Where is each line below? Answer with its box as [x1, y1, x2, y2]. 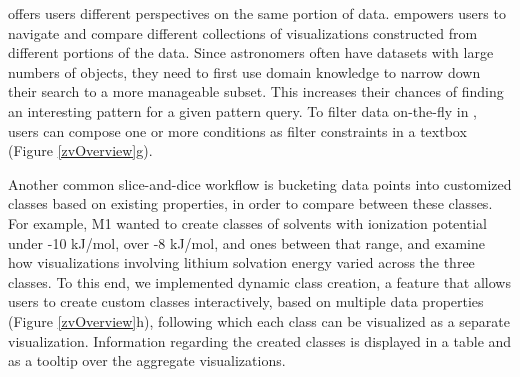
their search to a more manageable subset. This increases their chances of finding [8, 81, 504, 102]
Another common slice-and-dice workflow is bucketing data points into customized [8, 173, 512, 194]
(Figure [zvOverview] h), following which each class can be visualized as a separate [8, 310, 510, 331]
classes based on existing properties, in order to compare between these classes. [8, 193, 493, 214]
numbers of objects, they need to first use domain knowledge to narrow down [8, 61, 481, 82]
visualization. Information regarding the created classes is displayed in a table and [8, 330, 512, 351]
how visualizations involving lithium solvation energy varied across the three [8, 252, 475, 273]
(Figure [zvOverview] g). [8, 140, 153, 161]
